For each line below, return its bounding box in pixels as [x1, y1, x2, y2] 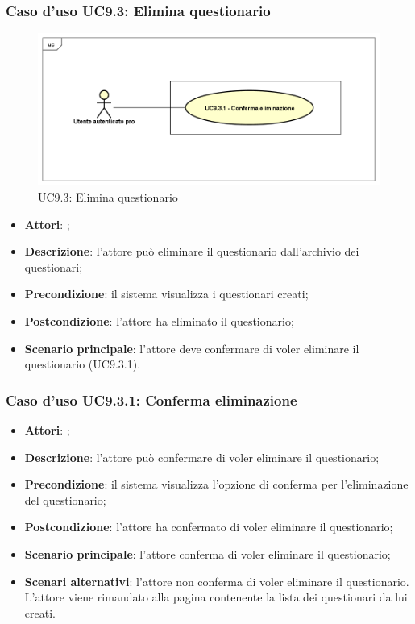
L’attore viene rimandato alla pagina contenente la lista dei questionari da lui [24, 589, 408, 605]
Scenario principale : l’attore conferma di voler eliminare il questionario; [24, 545, 391, 562]
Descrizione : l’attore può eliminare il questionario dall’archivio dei [24, 243, 359, 260]
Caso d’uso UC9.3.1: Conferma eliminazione [6, 389, 297, 410]
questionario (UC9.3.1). [24, 356, 141, 372]
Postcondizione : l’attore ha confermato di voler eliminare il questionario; [24, 518, 393, 535]
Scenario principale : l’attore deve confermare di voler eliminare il [24, 339, 359, 356]
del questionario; [24, 491, 106, 508]
